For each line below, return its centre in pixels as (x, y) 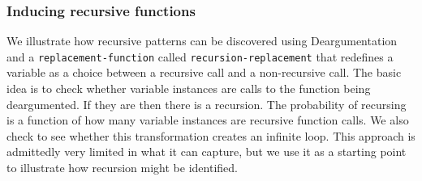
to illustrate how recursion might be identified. (122, 168)
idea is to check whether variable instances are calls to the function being (189, 88)
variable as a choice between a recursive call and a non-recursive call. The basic (204, 72)
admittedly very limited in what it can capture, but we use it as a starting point (207, 152)
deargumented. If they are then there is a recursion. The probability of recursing (207, 104)
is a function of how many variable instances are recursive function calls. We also (208, 120)
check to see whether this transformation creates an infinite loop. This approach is (211, 135)
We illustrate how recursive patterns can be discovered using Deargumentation (202, 41)
